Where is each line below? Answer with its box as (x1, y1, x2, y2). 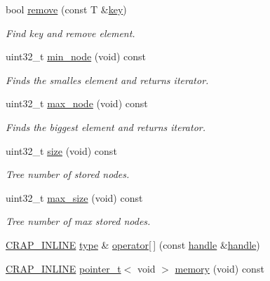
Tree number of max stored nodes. (6, 214, 151, 228)
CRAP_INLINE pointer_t (6, 261, 121, 275)
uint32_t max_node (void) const (6, 96, 148, 111)
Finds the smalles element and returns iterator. (6, 72, 209, 87)
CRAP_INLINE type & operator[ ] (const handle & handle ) (6, 237, 260, 252)
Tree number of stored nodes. (6, 167, 130, 181)
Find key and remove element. (6, 25, 135, 40)
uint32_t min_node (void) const (6, 49, 146, 64)
